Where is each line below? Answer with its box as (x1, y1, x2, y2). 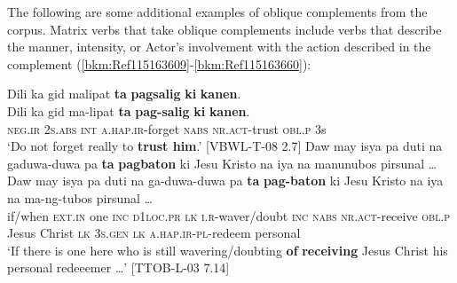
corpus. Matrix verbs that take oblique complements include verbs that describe (7, 20, 442, 38)
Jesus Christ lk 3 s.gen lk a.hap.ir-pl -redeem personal (7, 224, 301, 242)
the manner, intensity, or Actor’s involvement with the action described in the (7, 37, 431, 56)
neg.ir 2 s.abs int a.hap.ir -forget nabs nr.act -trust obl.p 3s (7, 119, 327, 138)
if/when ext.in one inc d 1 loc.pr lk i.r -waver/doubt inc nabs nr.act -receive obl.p (7, 206, 451, 224)
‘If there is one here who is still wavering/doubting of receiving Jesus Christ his (7, 240, 448, 259)
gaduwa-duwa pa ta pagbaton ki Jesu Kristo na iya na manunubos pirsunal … (7, 153, 437, 172)
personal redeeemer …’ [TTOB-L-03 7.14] (7, 258, 230, 277)
